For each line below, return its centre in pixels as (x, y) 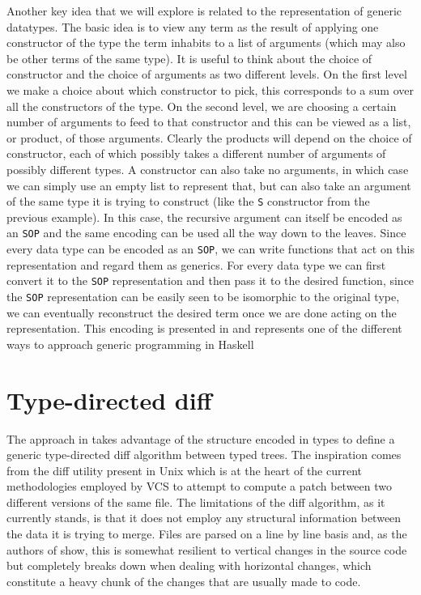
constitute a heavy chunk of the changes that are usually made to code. (184, 581)
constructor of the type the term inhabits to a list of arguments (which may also (206, 42)
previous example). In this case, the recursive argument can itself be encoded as (204, 217)
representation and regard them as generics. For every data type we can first (196, 264)
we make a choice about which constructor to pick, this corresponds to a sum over (210, 89)
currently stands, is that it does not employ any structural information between (204, 518)
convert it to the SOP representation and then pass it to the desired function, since (210, 280)
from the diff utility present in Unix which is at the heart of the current (185, 470)
